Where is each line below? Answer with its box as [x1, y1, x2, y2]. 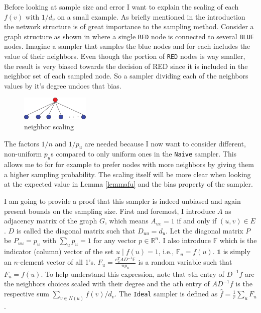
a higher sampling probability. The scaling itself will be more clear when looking [4, 169, 251, 179]
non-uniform [4, 148, 42, 159]
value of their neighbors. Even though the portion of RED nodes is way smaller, [4, 51, 245, 61]
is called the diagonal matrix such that [16, 225, 136, 236]
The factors [4, 138, 39, 148]
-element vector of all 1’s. [18, 257, 95, 267]
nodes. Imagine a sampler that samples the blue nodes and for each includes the [4, 41, 250, 51]
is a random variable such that [138, 257, 232, 267]
